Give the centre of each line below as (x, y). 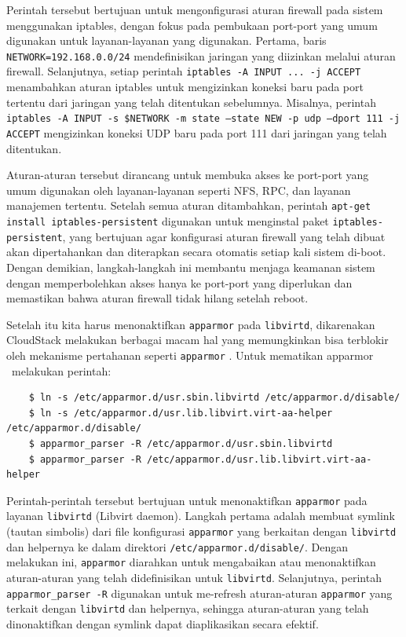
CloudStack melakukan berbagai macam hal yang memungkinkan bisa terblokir (198, 340)
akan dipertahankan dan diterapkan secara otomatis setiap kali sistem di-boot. (196, 252)
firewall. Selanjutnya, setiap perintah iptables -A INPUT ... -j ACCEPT (184, 71)
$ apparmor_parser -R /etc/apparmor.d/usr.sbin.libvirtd (181, 444)
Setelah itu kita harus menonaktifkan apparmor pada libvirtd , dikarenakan (191, 324)
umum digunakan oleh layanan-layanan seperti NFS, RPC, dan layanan (179, 190)
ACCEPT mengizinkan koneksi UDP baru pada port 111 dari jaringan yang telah (197, 132)
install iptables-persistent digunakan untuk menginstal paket (168, 221)
